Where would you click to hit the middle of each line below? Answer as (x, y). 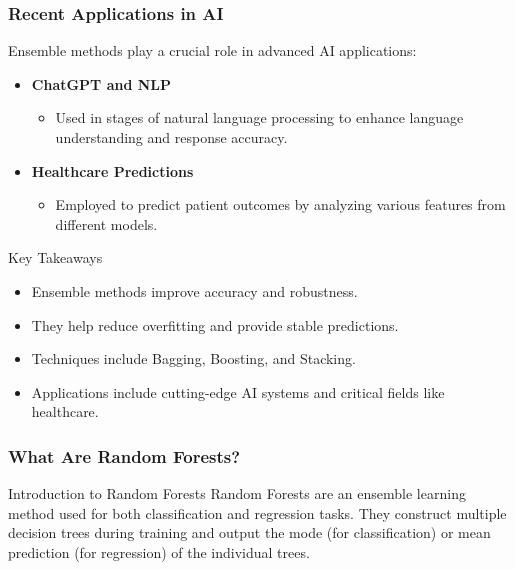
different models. (106, 223)
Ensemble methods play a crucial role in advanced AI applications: (212, 50)
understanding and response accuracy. (171, 137)
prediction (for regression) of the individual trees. (159, 551)
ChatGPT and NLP (101, 83)
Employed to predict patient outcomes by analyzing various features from (280, 204)
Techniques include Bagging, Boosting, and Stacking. (193, 358)
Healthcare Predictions (112, 170)
